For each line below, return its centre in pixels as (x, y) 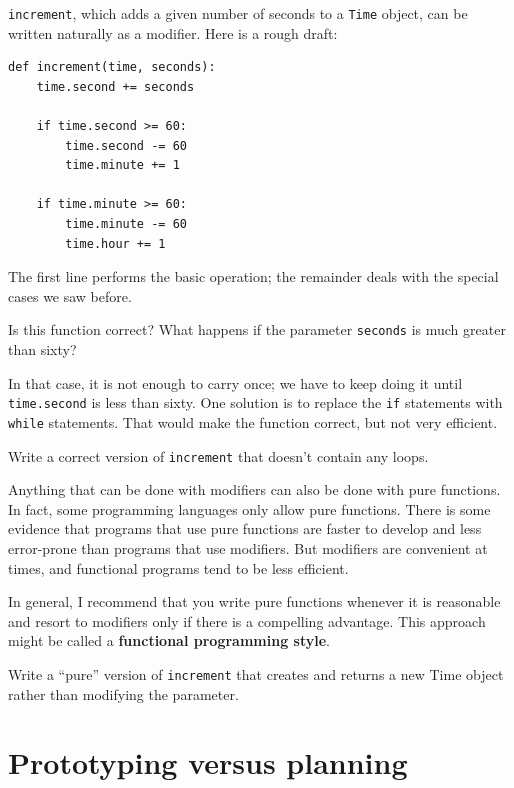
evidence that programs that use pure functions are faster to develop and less (245, 528)
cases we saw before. (70, 295)
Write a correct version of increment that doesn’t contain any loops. (218, 455)
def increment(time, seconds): (112, 67)
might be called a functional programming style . (169, 640)
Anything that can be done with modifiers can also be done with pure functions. (254, 489)
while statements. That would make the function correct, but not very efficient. (253, 421)
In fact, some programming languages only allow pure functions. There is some (249, 508)
